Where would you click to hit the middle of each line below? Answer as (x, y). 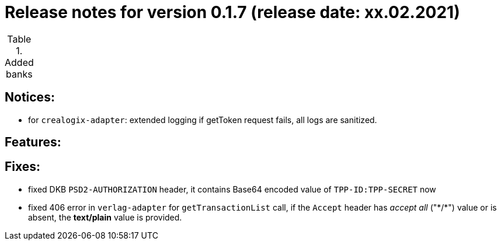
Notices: (30, 97)
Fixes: (23, 167)
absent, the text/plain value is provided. (105, 217)
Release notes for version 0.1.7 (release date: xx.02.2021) (232, 12)
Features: (33, 142)
